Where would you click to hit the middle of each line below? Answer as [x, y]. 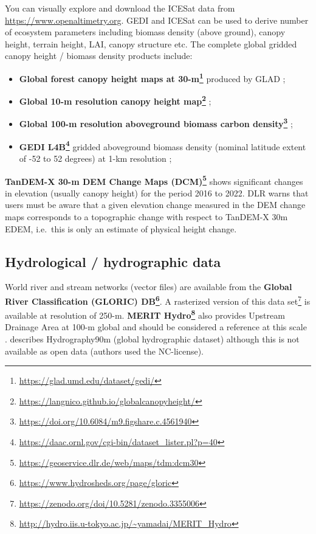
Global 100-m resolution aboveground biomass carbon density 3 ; [156, 123]
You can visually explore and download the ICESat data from [120, 8]
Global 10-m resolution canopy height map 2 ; [115, 100]
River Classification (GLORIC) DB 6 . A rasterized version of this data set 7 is [158, 300]
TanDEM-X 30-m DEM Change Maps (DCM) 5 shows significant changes [154, 180]
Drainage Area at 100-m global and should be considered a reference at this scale [156, 327]
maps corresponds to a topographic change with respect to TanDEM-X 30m [146, 217]
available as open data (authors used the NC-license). [104, 351]
